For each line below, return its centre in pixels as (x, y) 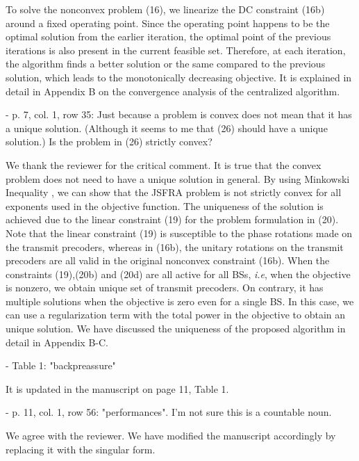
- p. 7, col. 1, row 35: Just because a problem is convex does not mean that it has (179, 114)
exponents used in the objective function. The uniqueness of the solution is (165, 205)
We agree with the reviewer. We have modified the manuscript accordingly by (171, 436)
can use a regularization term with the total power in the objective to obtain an (176, 315)
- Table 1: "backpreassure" (61, 365)
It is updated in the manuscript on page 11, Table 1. (117, 388)
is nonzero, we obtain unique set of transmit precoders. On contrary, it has (165, 288)
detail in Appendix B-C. (57, 342)
